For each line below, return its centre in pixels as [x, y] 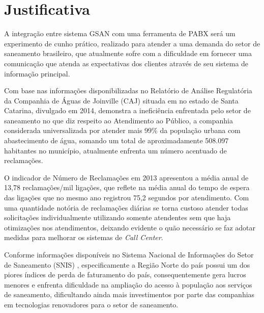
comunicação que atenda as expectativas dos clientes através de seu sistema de [126, 63]
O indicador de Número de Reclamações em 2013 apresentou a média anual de [126, 177]
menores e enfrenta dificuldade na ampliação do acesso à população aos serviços [128, 284]
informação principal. [37, 73]
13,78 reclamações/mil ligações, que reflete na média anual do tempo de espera [127, 187]
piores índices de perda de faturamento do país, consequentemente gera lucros [125, 275]
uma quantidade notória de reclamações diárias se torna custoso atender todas [126, 207]
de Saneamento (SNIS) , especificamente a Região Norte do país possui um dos [127, 264]
